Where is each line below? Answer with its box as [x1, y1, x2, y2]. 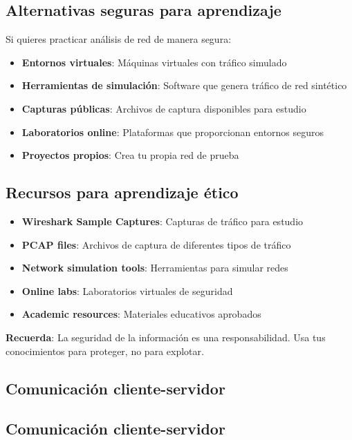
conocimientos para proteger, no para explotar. [6, 343, 204, 358]
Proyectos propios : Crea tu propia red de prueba [21, 148, 239, 162]
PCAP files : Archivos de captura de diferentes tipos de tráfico [21, 237, 291, 251]
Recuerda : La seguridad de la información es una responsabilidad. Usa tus [6, 329, 326, 344]
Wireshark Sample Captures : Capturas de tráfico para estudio [21, 213, 304, 228]
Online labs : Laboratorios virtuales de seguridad [21, 283, 233, 298]
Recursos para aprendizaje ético [6, 182, 239, 203]
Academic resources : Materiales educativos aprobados [21, 307, 261, 321]
